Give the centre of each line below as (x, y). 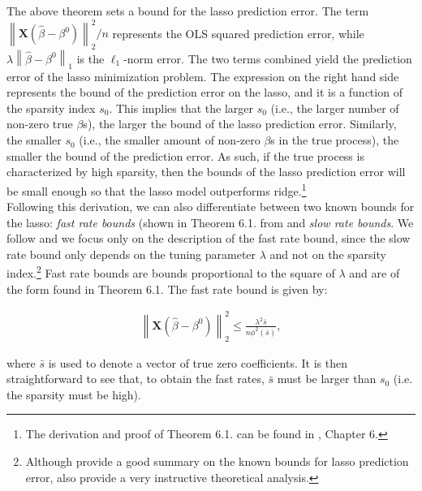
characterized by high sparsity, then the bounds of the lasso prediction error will (206, 172)
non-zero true (40, 124)
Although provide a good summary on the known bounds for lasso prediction (217, 461)
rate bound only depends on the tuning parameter (131, 254)
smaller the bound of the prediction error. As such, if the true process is (185, 155)
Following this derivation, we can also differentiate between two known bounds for (211, 207)
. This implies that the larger (181, 108)
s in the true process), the (335, 140)
